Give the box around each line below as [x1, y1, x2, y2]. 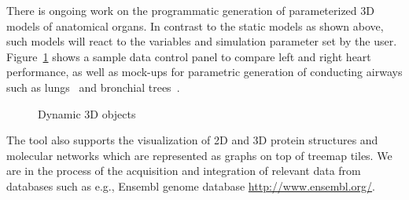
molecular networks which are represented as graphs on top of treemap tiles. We [6, 147, 392, 163]
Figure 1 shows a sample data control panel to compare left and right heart [6, 48, 371, 64]
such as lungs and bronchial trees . [6, 78, 180, 95]
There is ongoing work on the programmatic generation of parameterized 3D [6, 2, 374, 18]
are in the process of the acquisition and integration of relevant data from [6, 162, 361, 179]
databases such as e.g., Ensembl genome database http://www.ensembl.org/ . [6, 177, 375, 194]
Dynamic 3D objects [38, 105, 136, 122]
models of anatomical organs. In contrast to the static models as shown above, [6, 17, 384, 34]
